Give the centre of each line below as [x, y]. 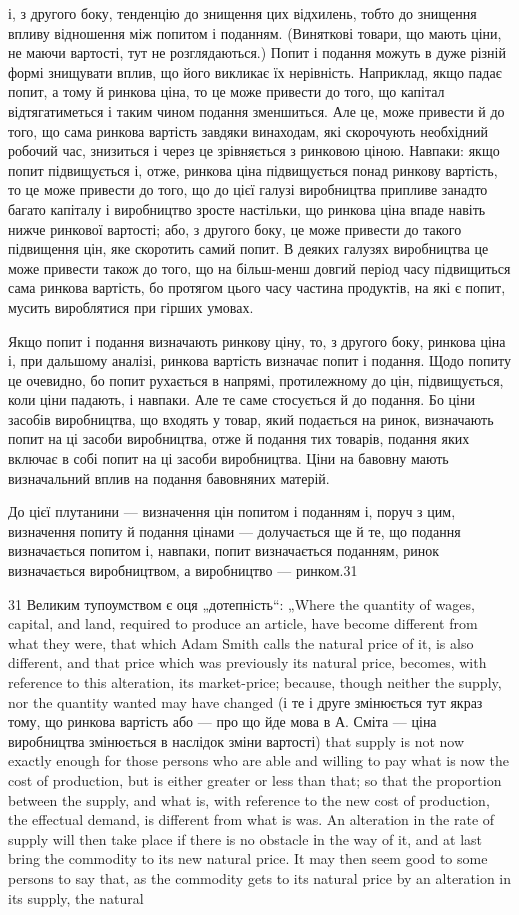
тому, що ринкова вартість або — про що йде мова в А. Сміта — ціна [222, 721]
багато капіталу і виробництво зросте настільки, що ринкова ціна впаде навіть [247, 208]
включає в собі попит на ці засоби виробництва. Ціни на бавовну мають [228, 458]
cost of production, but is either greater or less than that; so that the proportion [255, 779]
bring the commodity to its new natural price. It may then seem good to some [248, 858]
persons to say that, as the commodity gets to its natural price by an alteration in [260, 877]
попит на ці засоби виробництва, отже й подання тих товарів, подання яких [239, 438]
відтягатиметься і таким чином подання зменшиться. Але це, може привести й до [256, 110]
